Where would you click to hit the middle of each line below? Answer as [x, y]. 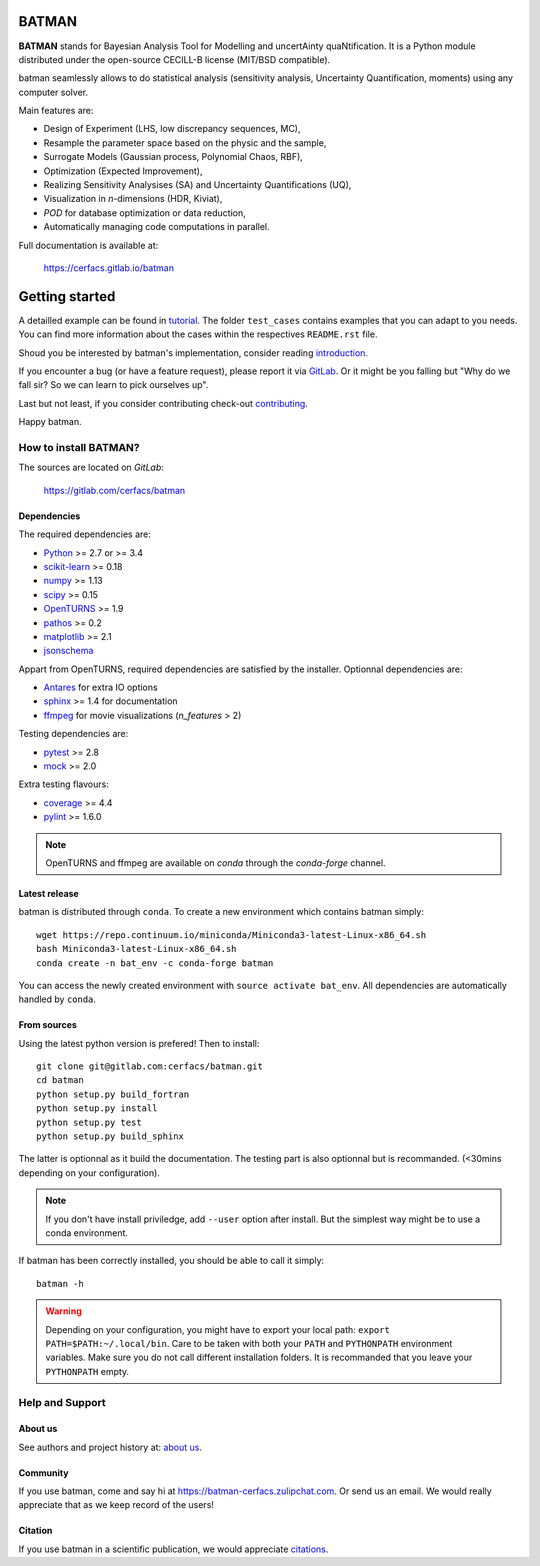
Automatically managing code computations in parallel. [156, 227]
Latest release [48, 893]
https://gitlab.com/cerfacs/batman [114, 490]
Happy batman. [50, 422]
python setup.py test [89, 1122]
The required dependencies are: [85, 534]
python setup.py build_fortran [113, 1094]
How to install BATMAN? [79, 447]
